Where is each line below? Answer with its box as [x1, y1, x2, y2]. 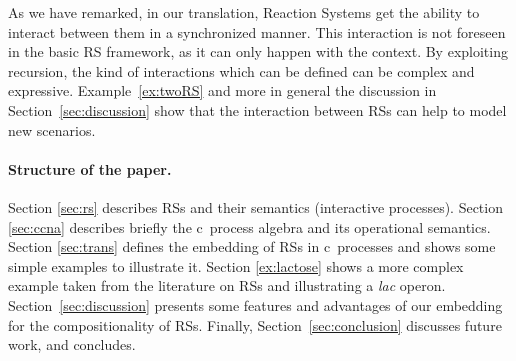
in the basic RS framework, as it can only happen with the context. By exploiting [8, 41, 508, 62]
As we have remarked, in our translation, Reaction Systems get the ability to [8, 2, 480, 22]
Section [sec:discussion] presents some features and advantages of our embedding [8, 294, 503, 315]
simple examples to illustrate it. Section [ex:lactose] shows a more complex [8, 255, 464, 276]
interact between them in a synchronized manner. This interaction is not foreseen [8, 21, 506, 42]
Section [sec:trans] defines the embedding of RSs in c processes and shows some [8, 236, 496, 257]
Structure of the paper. [8, 158, 172, 179]
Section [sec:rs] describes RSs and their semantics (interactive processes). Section [8, 196, 503, 217]
